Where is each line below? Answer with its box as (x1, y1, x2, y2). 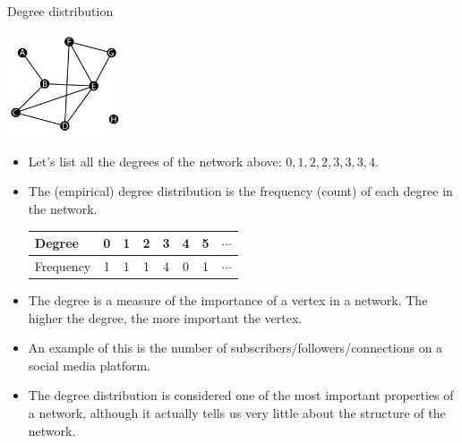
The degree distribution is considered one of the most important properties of (28, 386, 454, 405)
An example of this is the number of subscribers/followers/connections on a (28, 338, 443, 357)
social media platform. (28, 355, 151, 374)
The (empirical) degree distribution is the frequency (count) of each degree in (28, 182, 453, 200)
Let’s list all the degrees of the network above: (28, 151, 282, 170)
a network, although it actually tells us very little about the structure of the (28, 404, 446, 422)
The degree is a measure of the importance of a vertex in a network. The (28, 291, 428, 310)
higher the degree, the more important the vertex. (28, 308, 303, 327)
